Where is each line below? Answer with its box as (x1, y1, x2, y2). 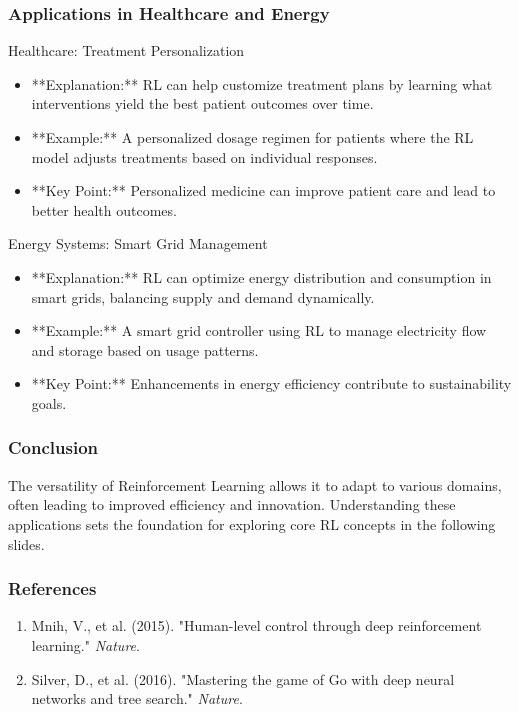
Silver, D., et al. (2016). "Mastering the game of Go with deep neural (31, 668, 455, 689)
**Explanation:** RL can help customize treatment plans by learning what (31, 73, 493, 94)
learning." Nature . (31, 634, 140, 655)
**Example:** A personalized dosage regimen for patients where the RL (31, 127, 474, 147)
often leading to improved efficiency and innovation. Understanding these (8, 494, 456, 515)
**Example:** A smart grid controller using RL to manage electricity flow (31, 320, 487, 341)
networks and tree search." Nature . (31, 688, 243, 709)
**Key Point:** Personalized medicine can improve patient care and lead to (31, 180, 496, 201)
